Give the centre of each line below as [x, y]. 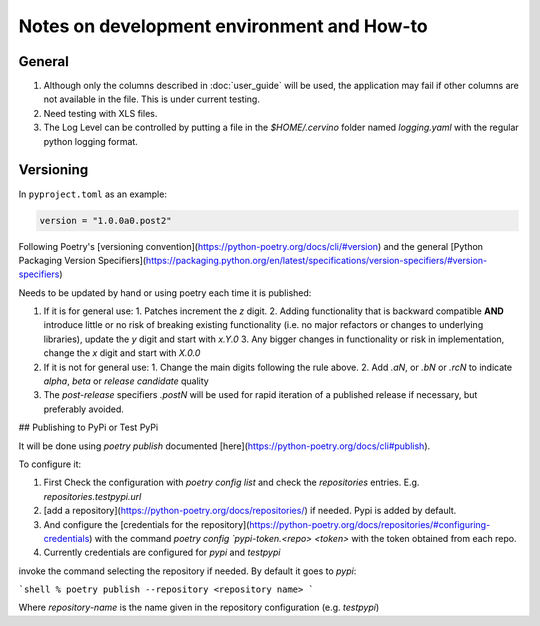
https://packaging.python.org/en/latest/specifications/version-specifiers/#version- [316, 260]
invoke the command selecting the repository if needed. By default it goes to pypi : [187, 571]
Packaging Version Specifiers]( [82, 260]
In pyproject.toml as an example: [92, 194]
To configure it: [50, 464]
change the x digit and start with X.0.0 [122, 353]
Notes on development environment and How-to [223, 26]
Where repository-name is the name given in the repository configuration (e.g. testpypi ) [199, 607]
